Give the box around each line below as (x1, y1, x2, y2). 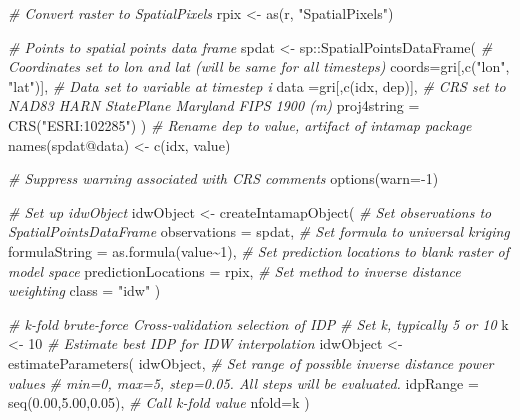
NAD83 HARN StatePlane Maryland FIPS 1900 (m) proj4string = (8, 95, 420, 116)
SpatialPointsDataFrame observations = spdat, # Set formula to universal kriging (8, 221, 510, 242)
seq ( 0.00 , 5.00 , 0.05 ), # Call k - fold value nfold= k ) (8, 392, 310, 413)
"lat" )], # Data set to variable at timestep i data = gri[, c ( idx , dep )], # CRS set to (8, 75, 506, 96)
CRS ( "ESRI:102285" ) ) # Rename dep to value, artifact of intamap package (8, 114, 472, 135)
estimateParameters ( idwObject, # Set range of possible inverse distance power (8, 352, 494, 373)
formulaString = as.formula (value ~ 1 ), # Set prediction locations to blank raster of (8, 240, 510, 261)
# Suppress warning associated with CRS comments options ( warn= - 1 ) (8, 168, 439, 189)
